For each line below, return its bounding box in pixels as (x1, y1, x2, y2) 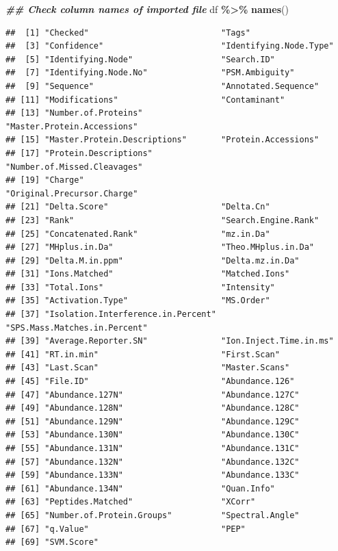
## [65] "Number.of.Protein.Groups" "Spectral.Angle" (5, 510, 300, 520)
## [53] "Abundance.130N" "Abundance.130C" (5, 430, 300, 440)
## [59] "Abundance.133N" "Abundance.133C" (5, 470, 300, 480)
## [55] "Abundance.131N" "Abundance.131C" (5, 444, 300, 453)
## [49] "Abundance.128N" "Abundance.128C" (5, 403, 300, 413)
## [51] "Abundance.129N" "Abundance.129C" (5, 416, 300, 426)
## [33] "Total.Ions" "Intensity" (5, 282, 275, 292)
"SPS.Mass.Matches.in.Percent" (5, 322, 148, 333)
